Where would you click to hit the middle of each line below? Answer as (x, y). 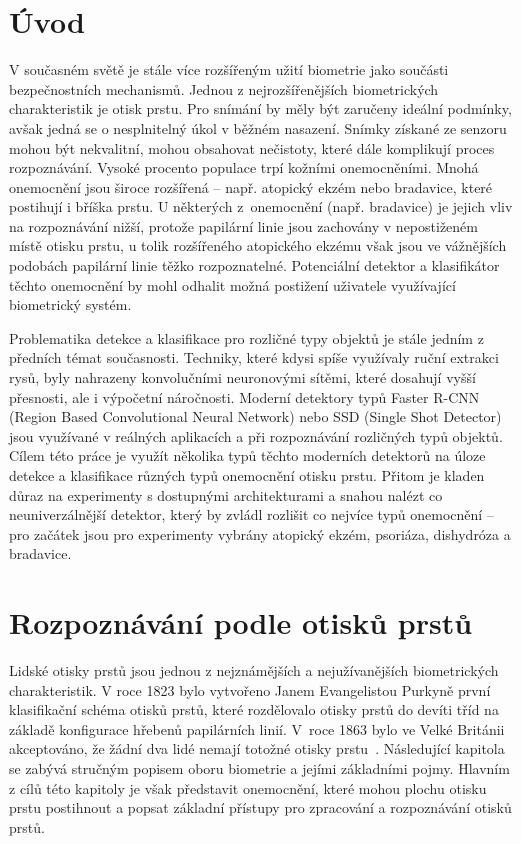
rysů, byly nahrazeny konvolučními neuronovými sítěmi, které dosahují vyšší (242, 377)
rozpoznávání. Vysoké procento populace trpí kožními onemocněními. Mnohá (244, 167)
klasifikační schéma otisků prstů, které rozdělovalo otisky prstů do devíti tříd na (254, 709)
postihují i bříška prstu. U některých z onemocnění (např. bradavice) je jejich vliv (261, 206)
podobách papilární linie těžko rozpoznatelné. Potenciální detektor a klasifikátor (254, 265)
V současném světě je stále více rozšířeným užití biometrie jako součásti (229, 69)
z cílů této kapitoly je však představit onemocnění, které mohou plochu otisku (248, 787)
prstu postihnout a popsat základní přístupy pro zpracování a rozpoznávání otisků (260, 807)
